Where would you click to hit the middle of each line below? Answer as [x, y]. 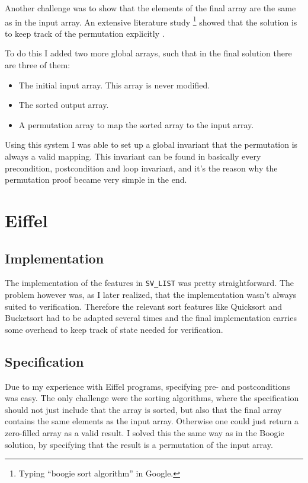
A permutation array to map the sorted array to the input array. [136, 124]
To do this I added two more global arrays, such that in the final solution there [148, 53]
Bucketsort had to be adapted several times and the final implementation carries [151, 318]
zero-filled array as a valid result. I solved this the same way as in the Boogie [145, 432]
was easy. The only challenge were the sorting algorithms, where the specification [152, 398]
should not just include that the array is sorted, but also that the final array [143, 409]
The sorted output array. [64, 105]
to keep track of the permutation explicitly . [85, 33]
